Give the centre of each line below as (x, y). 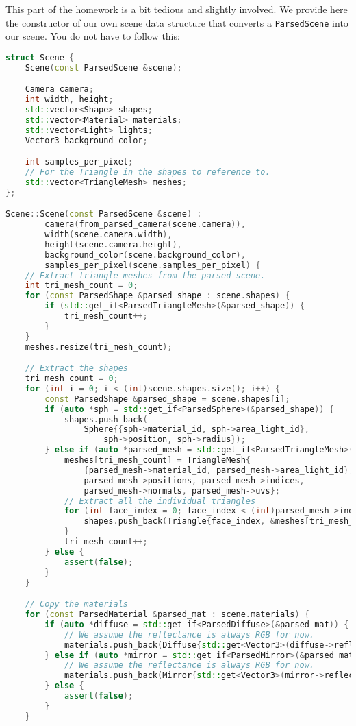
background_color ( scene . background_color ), (145, 255)
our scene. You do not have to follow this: (93, 36)
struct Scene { (40, 57)
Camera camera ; (59, 89)
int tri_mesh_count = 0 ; (81, 286)
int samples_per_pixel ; (79, 162)
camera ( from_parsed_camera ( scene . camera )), (145, 225)
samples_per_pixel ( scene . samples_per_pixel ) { (153, 265)
